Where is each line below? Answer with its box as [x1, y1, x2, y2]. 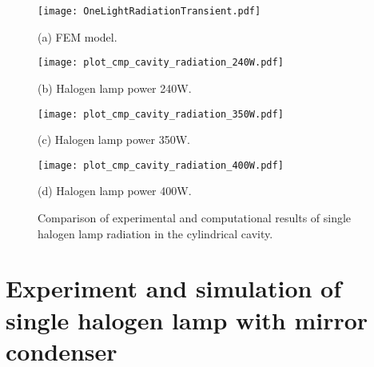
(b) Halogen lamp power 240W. [38, 79, 192, 96]
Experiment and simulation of [6, 272, 342, 305]
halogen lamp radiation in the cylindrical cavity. [38, 225, 273, 241]
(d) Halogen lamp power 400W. [38, 182, 192, 199]
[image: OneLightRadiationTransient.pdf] [38, 6, 261, 17]
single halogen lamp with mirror [6, 303, 368, 336]
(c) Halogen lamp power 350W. [38, 131, 190, 148]
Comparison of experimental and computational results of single [38, 209, 352, 225]
